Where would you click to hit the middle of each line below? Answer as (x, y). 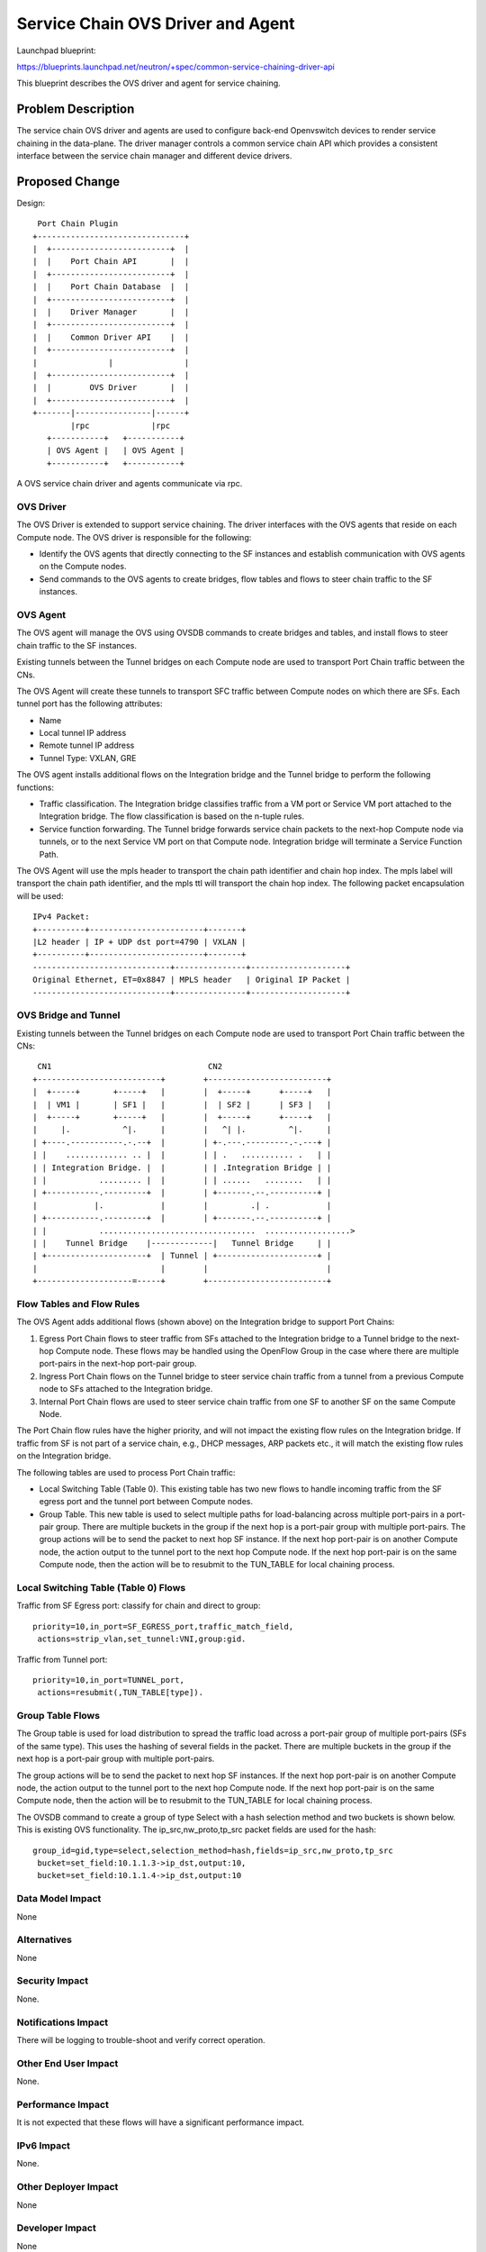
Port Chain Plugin (78, 224)
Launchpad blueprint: (56, 50)
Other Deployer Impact (67, 2187)
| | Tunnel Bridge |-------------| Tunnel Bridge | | (182, 1243)
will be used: (40, 895)
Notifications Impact (63, 2022)
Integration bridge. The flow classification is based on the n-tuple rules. (172, 816)
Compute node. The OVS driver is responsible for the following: (134, 537)
